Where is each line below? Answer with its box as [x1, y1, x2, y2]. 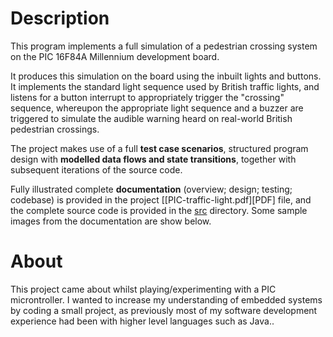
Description [10, 7, 110, 30]
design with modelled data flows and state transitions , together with [10, 153, 297, 165]
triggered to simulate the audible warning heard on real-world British [10, 112, 293, 124]
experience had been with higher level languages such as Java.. [10, 315, 275, 327]
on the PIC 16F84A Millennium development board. [10, 50, 220, 62]
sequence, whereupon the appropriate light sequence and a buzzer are [10, 102, 304, 114]
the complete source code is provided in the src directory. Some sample [10, 204, 308, 216]
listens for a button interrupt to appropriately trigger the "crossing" [10, 91, 285, 103]
